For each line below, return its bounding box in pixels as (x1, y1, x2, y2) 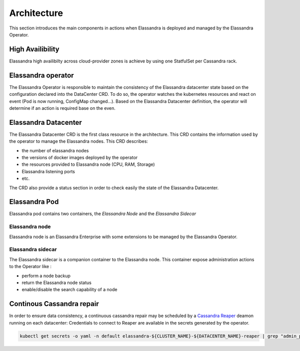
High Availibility (9, 45, 59, 53)
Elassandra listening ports (21, 168, 75, 174)
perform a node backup (21, 273, 71, 279)
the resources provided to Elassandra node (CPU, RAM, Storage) (21, 161, 155, 167)
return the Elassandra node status (21, 280, 92, 286)
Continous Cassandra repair (9, 300, 99, 308)
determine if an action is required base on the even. (9, 105, 116, 111)
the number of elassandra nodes (21, 147, 89, 153)
